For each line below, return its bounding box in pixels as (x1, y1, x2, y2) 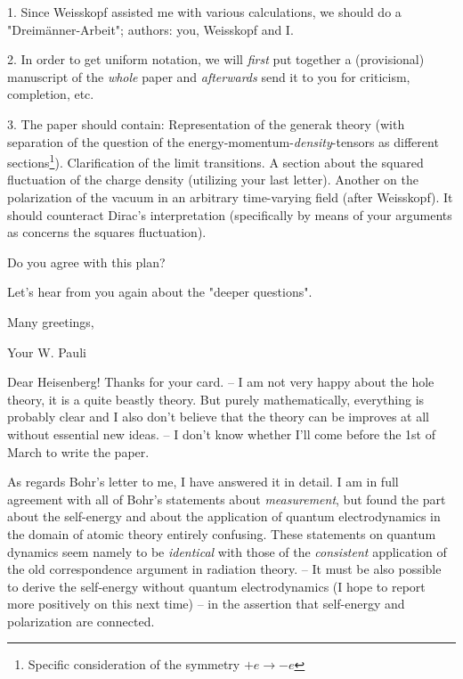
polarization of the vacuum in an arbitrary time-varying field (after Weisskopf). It (7, 188, 453, 206)
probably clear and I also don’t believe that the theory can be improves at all (7, 407, 429, 426)
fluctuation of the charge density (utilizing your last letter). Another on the (7, 170, 418, 189)
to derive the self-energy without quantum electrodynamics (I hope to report (7, 577, 426, 595)
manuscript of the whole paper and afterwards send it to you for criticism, (7, 67, 410, 86)
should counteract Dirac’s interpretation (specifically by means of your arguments (7, 205, 452, 224)
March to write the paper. (7, 442, 150, 461)
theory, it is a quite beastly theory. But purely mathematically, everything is (7, 389, 425, 408)
